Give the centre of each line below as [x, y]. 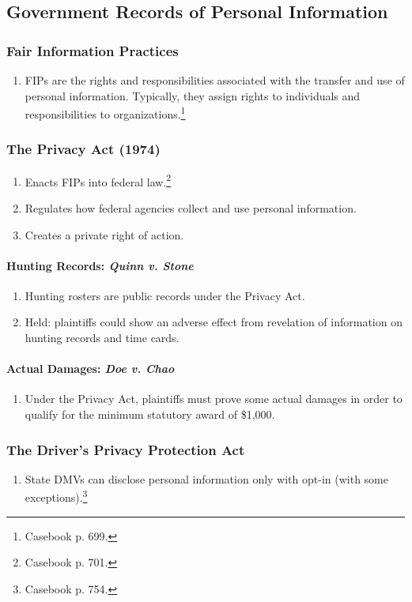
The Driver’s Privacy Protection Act [126, 449]
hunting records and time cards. [102, 338]
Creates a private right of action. [104, 234]
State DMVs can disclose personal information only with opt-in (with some [206, 478]
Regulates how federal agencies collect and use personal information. [191, 207]
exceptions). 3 [56, 496]
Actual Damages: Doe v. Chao [91, 369]
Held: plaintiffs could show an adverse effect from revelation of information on [214, 322]
